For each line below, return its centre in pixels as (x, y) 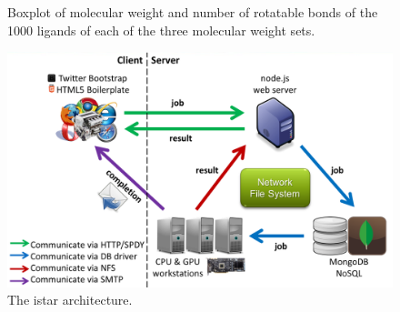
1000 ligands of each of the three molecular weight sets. (161, 30)
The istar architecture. (70, 300)
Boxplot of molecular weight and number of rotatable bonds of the (193, 12)
